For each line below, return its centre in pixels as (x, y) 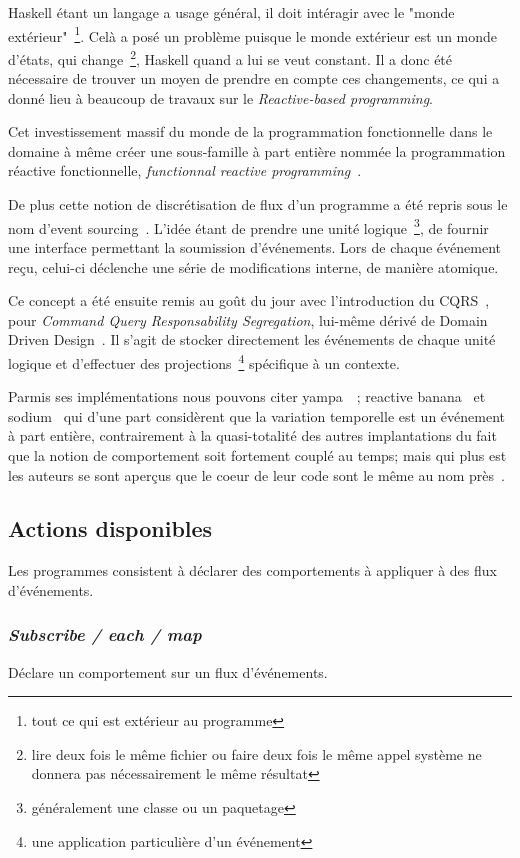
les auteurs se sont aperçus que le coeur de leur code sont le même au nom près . (256, 474)
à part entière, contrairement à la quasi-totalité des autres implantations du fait (252, 435)
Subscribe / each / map (105, 634)
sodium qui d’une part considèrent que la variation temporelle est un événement (256, 415)
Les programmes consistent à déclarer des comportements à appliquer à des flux (252, 570)
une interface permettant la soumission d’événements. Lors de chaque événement (254, 246)
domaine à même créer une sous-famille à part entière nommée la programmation (257, 150)
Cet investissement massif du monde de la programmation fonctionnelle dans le (250, 131)
